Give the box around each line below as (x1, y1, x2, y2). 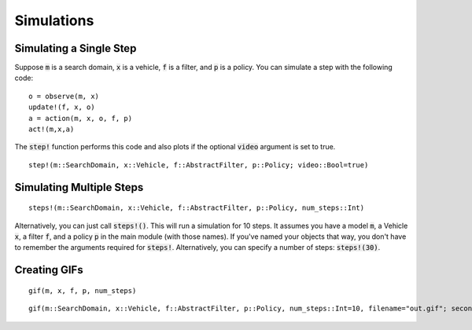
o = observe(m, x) (28, 91, 100, 101)
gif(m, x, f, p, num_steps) (28, 286, 137, 295)
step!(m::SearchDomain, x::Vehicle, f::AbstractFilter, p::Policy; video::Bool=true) (28, 160, 369, 169)
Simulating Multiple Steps (14, 181, 144, 194)
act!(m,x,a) (28, 125, 75, 134)
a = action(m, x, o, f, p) (28, 114, 133, 123)
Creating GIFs (14, 263, 83, 277)
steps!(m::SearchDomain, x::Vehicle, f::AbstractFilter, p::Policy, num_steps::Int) (28, 203, 365, 212)
